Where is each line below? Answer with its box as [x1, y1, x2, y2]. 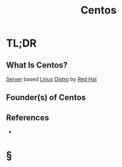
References [6, 112, 49, 122]
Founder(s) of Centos [6, 92, 86, 103]
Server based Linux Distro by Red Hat [6, 76, 97, 82]
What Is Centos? [6, 60, 68, 70]
